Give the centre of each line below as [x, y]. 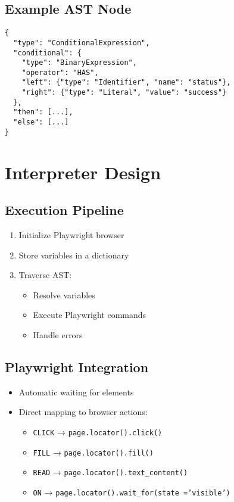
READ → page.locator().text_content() [110, 472]
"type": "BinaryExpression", [79, 63]
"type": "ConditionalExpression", [82, 43]
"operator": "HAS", [60, 72]
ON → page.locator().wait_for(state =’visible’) [132, 492]
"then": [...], [43, 112]
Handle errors [58, 334]
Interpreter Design [83, 172]
